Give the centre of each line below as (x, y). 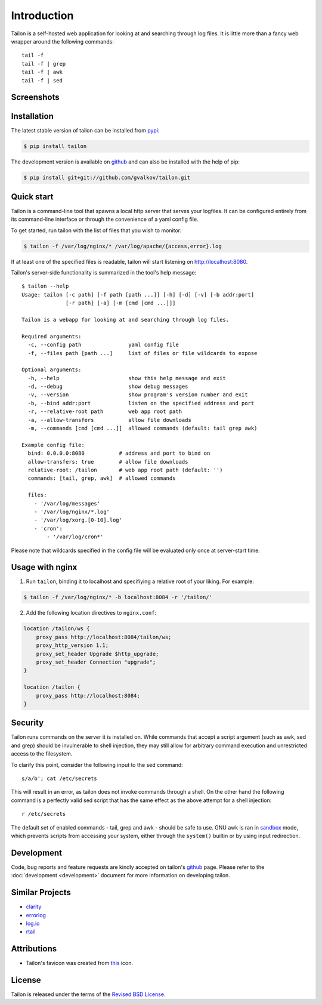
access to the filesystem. (42, 754)
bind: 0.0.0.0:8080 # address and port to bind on (119, 453)
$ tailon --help (45, 286)
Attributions (34, 949)
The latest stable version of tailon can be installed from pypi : (85, 131)
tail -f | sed (42, 80)
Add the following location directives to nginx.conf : (91, 613)
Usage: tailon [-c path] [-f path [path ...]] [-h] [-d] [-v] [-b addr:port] (138, 295)
